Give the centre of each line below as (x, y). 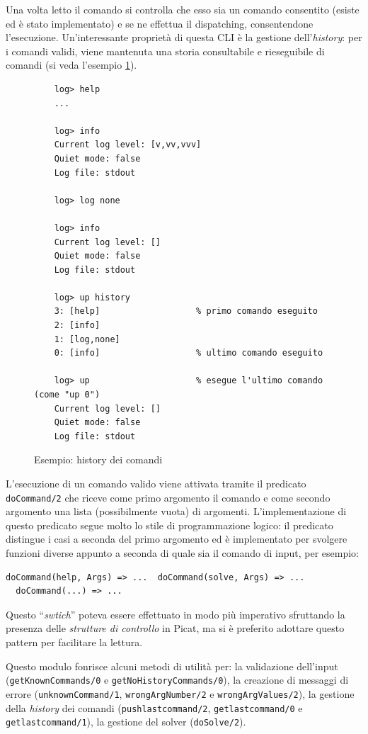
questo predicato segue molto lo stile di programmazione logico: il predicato (169, 525)
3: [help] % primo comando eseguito (186, 311)
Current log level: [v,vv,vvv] (128, 145)
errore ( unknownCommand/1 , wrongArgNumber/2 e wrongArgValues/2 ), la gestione (180, 693)
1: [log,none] (87, 339)
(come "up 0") (67, 395)
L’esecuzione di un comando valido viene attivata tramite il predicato (156, 483)
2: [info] (77, 326)
